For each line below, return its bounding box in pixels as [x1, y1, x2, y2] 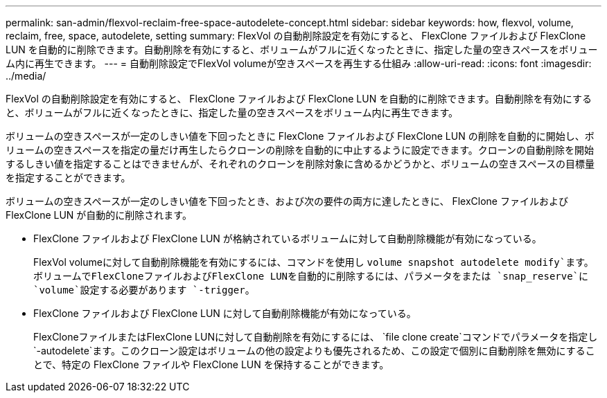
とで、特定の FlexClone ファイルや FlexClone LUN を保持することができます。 [33, 359, 389, 370]
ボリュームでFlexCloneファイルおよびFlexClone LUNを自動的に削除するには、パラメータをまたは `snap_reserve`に [33, 271, 589, 282]
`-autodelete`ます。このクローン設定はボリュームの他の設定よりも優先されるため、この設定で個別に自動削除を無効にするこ [33, 345, 595, 356]
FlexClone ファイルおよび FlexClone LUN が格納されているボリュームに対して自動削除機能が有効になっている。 [33, 233, 542, 244]
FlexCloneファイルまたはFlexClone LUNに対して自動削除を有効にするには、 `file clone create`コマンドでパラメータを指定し [33, 331, 598, 343]
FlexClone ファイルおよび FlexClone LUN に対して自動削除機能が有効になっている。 [33, 307, 416, 319]
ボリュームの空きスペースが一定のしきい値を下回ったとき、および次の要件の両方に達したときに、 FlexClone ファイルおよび [6, 195, 568, 207]
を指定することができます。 [6, 172, 131, 183]
